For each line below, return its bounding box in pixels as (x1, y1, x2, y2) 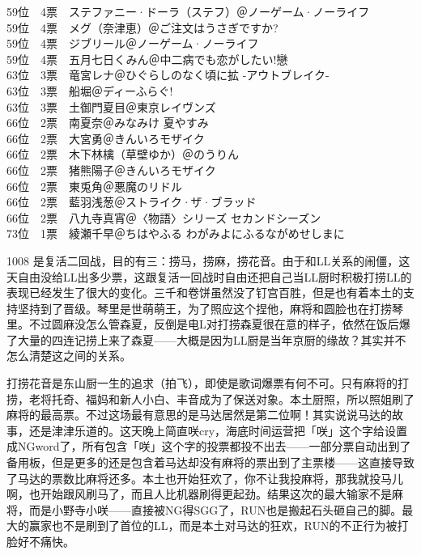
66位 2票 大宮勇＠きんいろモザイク (6, 129, 205, 146)
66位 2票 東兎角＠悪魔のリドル (6, 177, 182, 194)
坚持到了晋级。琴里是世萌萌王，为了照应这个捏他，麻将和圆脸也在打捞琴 (17, 299, 403, 316)
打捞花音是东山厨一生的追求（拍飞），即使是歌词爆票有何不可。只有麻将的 (6, 375, 398, 392)
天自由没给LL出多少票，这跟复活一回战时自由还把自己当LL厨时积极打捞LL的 (6, 268, 412, 285)
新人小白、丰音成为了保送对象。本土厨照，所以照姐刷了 (119, 390, 415, 407)
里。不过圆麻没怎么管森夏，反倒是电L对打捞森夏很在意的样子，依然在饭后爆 (6, 316, 410, 333)
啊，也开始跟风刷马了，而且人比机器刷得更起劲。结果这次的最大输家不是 (6, 485, 392, 502)
